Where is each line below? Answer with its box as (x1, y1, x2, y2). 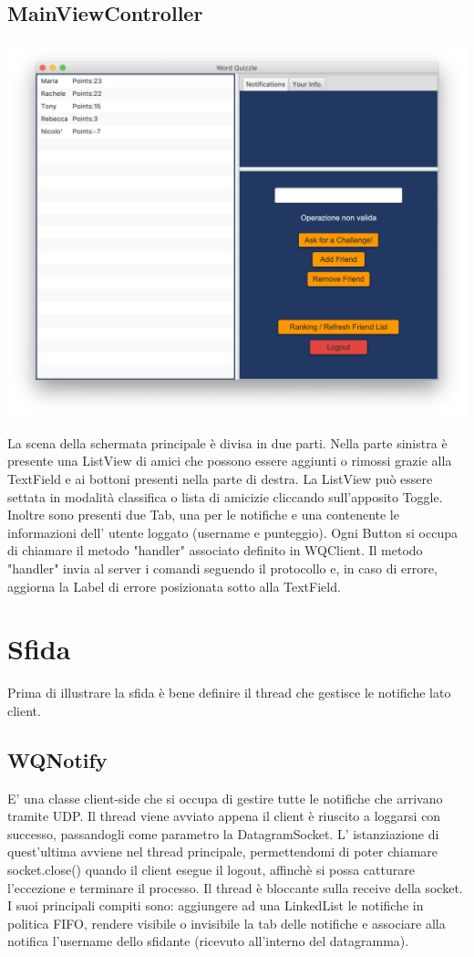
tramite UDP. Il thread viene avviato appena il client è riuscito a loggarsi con (7, 806, 441, 826)
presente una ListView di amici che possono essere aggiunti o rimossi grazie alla (7, 451, 452, 470)
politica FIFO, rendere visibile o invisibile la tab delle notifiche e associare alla (7, 913, 446, 932)
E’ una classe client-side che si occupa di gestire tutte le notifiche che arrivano (7, 788, 443, 807)
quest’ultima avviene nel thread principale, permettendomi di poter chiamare (7, 842, 438, 861)
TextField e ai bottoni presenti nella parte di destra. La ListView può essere (7, 468, 433, 488)
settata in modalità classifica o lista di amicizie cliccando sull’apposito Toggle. (7, 487, 443, 506)
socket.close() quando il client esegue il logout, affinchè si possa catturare (7, 860, 415, 879)
